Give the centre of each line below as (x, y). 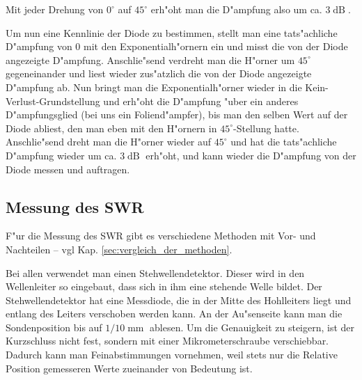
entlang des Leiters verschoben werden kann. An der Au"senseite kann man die (174, 314)
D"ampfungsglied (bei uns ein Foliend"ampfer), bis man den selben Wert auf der (177, 114)
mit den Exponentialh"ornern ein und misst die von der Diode (216, 46)
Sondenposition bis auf (54, 327)
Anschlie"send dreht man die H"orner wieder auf (109, 142)
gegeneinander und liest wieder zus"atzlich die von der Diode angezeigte (159, 73)
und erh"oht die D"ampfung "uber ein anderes (201, 101)
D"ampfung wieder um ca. (61, 155)
